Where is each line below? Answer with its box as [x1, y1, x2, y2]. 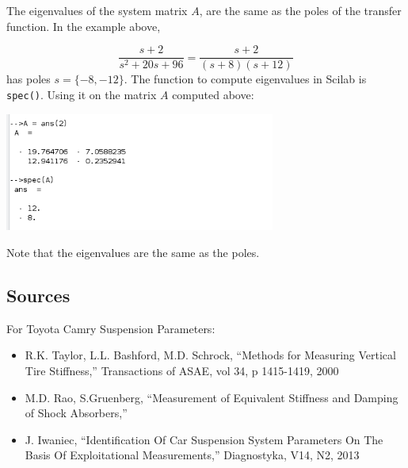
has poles [6, 71, 51, 87]
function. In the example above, [6, 17, 161, 34]
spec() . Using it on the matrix [6, 86, 157, 102]
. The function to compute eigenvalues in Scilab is [124, 71, 367, 87]
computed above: [172, 86, 254, 102]
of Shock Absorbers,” [25, 405, 128, 421]
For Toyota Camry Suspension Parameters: [6, 320, 215, 336]
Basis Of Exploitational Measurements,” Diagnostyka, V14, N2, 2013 [25, 447, 360, 463]
